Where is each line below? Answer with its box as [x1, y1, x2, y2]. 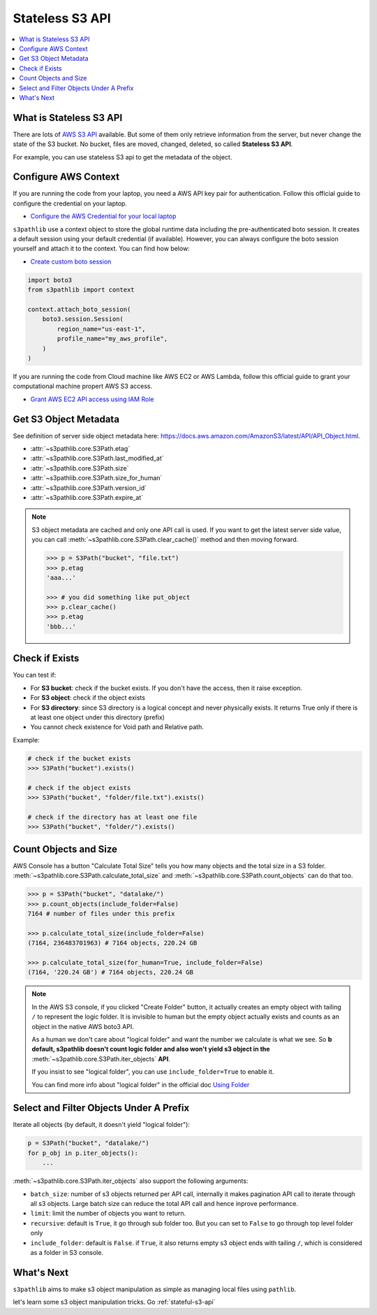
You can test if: [13, 671, 57, 680]
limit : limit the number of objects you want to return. [30, 1209, 186, 1218]
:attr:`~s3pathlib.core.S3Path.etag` [30, 445, 131, 452]
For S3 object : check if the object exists [30, 694, 146, 702]
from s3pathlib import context [27, 286, 135, 294]
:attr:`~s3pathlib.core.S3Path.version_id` [30, 483, 147, 492]
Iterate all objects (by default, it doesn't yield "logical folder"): [13, 1121, 190, 1129]
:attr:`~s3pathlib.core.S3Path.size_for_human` [30, 474, 163, 482]
